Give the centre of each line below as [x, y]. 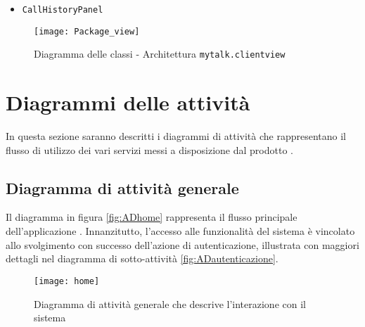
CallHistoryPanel [63, 10]
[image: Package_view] [87, 31]
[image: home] [67, 281]
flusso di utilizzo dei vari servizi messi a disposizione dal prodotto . [149, 149]
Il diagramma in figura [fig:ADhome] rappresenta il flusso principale [152, 217]
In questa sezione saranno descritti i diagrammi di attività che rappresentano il [176, 136]
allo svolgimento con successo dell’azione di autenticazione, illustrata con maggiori [182, 244]
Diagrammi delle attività [128, 102]
